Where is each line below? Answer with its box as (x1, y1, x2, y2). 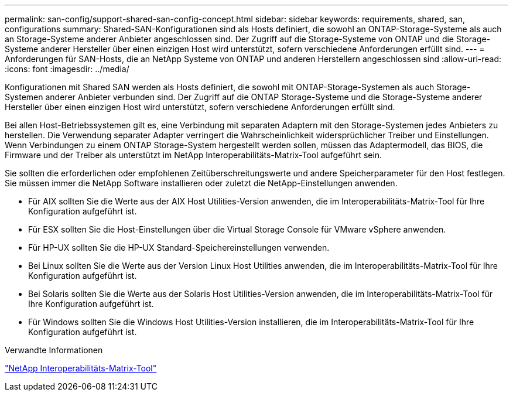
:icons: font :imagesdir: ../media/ (5, 64, 129, 74)
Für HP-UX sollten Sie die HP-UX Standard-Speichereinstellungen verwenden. (28, 243, 330, 252)
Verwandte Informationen (5, 345, 103, 355)
